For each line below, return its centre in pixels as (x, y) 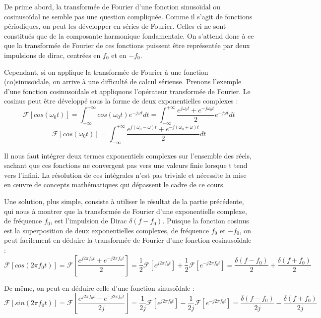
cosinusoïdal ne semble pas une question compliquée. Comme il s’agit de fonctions (128, 16)
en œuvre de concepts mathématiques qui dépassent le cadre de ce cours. (115, 185)
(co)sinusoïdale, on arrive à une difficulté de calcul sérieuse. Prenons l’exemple (123, 81)
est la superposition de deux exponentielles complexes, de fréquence (107, 230)
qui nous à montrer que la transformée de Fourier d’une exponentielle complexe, (126, 211)
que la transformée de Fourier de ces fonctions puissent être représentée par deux (127, 45)
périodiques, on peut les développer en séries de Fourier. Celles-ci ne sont (115, 26)
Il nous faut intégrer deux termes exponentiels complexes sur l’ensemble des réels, (128, 155)
